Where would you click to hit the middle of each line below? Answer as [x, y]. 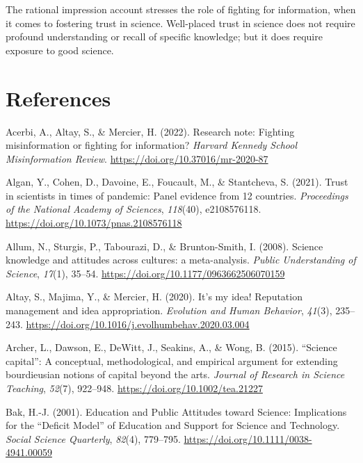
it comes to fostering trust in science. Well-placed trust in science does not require [180, 23]
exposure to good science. [60, 50]
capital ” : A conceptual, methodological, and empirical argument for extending [172, 360]
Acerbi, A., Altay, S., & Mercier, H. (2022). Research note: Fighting [150, 131]
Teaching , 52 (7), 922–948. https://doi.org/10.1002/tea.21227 [134, 388]
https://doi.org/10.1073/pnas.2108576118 [94, 223]
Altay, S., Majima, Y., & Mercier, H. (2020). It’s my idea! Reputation [154, 297]
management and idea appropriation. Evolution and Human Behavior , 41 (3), [169, 310]
